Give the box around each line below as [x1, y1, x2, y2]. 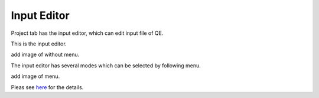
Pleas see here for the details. [11, 83, 84, 91]
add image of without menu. [11, 51, 80, 58]
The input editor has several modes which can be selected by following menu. [11, 62, 201, 69]
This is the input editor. [11, 40, 67, 47]
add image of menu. [11, 73, 60, 80]
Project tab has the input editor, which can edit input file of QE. [11, 30, 164, 37]
